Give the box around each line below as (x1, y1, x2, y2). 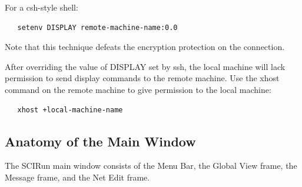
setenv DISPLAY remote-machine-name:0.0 (17, 23, 178, 32)
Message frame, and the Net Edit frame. (5, 171, 150, 183)
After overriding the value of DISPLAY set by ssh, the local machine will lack (5, 60, 286, 72)
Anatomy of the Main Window (5, 132, 196, 150)
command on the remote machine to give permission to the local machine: (5, 83, 271, 95)
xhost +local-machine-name (17, 105, 123, 114)
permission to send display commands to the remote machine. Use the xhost (5, 72, 280, 84)
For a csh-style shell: (5, 1, 78, 13)
